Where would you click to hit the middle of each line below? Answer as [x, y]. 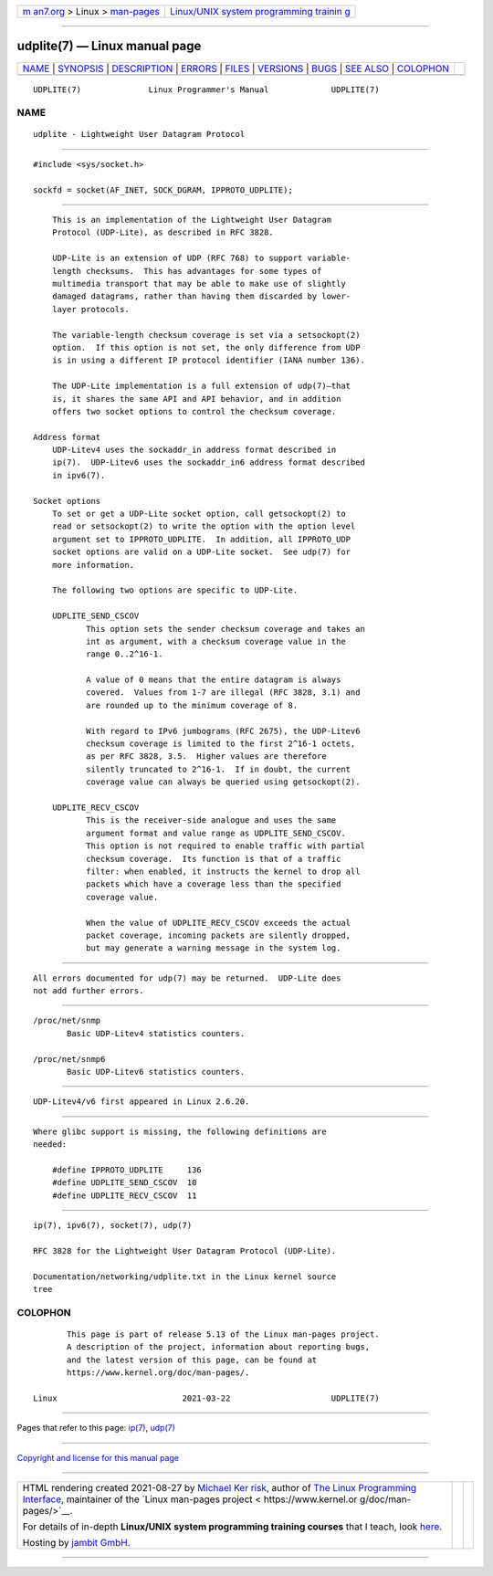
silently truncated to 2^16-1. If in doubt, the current [218, 769]
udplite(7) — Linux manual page [109, 46]
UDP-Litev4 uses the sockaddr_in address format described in [194, 450]
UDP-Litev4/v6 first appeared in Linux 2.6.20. [142, 1102]
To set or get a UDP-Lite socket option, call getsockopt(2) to [199, 514]
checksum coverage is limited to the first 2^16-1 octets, [220, 744]
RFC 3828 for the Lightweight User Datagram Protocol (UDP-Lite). [185, 1250]
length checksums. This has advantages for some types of [187, 271]
